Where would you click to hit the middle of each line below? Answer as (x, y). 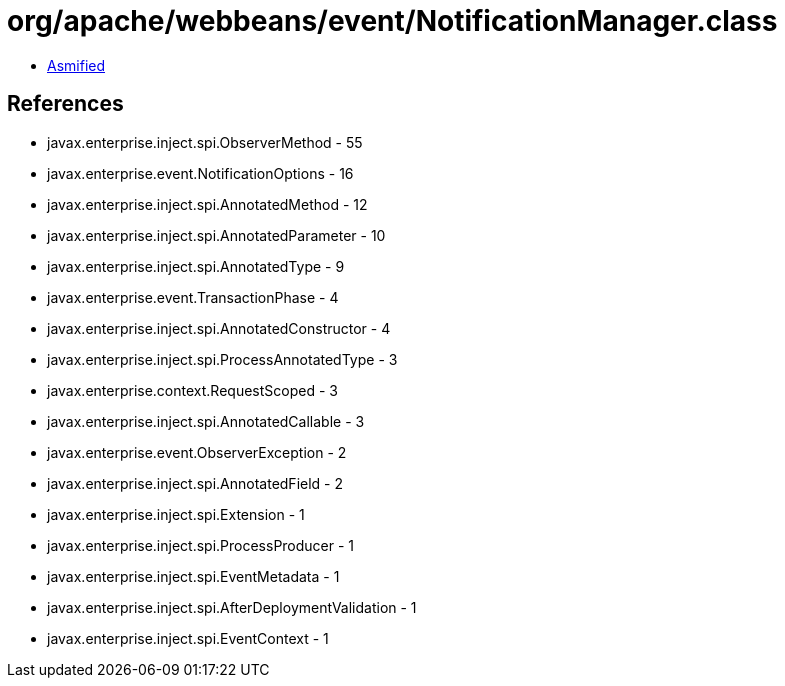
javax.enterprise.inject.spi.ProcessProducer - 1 (201, 545)
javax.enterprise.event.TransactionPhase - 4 (193, 297)
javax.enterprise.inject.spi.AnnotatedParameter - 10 (216, 235)
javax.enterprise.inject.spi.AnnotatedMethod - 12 (207, 204)
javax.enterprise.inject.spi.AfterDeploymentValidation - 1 (232, 607)
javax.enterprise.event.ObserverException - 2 (197, 452)
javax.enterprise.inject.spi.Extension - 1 (176, 514)
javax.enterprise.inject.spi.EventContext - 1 (188, 638)
